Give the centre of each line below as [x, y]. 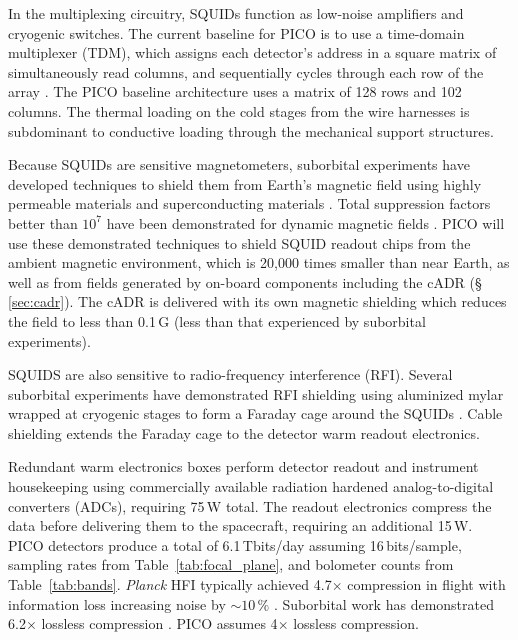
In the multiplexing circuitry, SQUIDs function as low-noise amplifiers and [236, 13]
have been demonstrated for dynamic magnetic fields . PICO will [305, 222]
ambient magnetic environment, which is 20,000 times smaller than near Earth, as [259, 262]
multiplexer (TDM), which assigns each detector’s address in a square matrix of [252, 52]
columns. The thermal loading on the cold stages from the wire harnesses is [239, 110]
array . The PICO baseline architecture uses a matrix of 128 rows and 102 [235, 91]
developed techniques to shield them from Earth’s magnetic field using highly [245, 183]
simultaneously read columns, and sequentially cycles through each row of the [246, 71]
